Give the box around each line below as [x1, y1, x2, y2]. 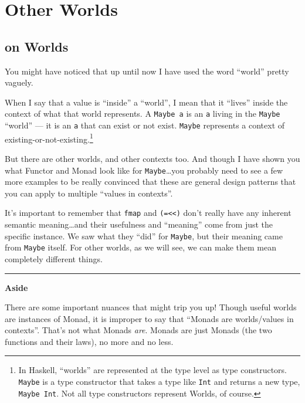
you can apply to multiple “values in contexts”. [5, 187, 173, 199]
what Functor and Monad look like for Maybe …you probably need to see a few [5, 164, 283, 176]
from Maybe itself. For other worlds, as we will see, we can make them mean [5, 241, 276, 253]
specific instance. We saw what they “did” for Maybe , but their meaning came [5, 229, 283, 242]
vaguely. [5, 76, 33, 89]
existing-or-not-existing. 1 [5, 131, 93, 145]
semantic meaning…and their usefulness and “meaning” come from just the [5, 218, 273, 231]
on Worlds [5, 37, 69, 55]
